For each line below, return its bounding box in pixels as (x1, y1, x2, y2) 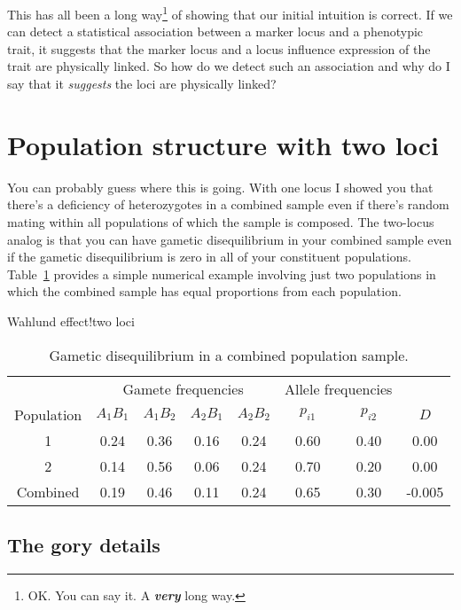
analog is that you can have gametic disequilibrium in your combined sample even (7, 230, 452, 248)
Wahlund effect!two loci (7, 311, 135, 330)
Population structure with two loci (7, 126, 439, 162)
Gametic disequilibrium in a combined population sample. (49, 344, 409, 365)
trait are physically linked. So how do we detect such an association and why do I (7, 57, 450, 75)
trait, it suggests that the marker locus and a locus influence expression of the (7, 39, 431, 58)
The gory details (7, 530, 160, 558)
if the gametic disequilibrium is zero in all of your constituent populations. (7, 247, 411, 266)
